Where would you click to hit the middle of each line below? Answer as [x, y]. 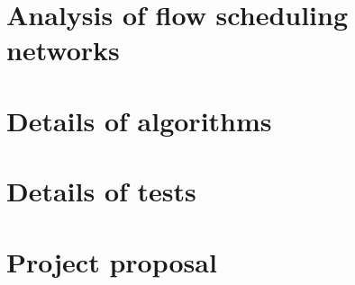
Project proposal [112, 261]
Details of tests [101, 191]
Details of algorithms [139, 120]
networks [63, 50]
